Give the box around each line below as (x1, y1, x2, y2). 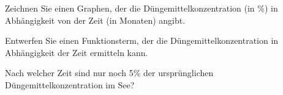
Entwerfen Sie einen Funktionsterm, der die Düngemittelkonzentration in (5, 34, 279, 47)
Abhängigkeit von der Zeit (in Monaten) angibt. (5, 13, 186, 26)
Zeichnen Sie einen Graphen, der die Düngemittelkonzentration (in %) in (5, 2, 278, 14)
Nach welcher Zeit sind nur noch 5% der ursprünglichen (5, 66, 214, 79)
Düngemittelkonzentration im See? (5, 78, 135, 91)
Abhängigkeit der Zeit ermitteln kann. (5, 46, 148, 58)
